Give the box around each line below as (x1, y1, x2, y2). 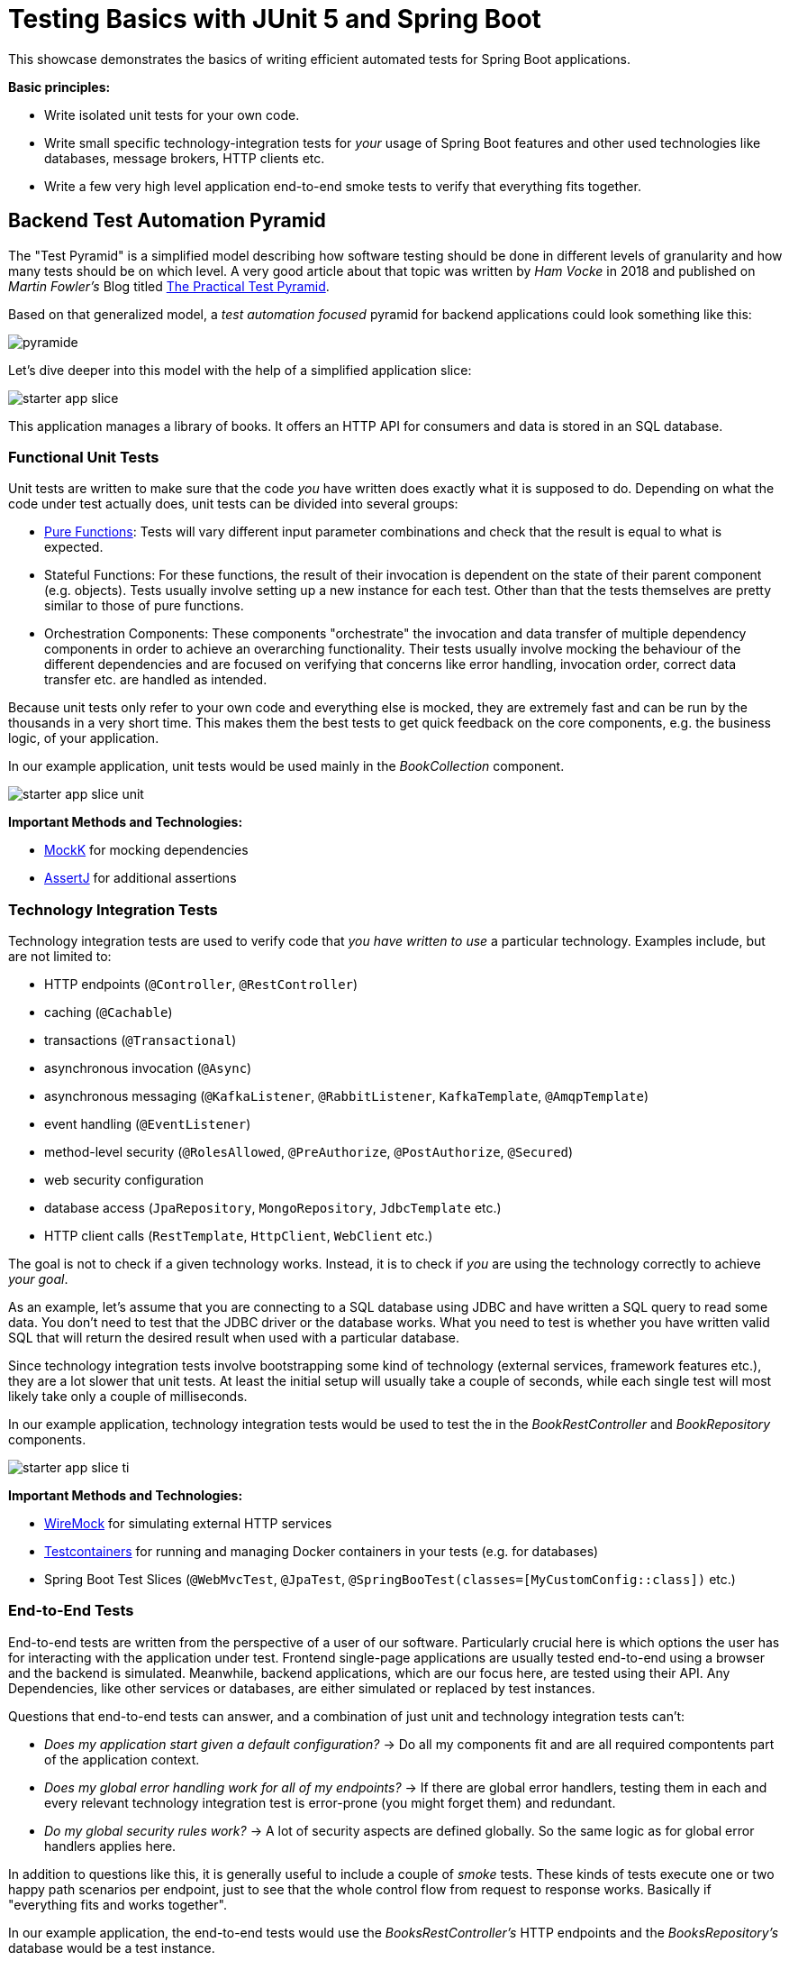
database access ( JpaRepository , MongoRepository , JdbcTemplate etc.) (44, 1200, 502, 1216)
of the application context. (44, 1751, 200, 1767)
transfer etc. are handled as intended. (44, 672, 268, 688)
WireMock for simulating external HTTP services (44, 1516, 332, 1532)
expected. (44, 539, 104, 555)
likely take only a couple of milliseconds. (8, 1388, 248, 1405)
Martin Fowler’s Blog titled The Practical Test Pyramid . (8, 278, 330, 294)
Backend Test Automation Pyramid (8, 209, 326, 233)
